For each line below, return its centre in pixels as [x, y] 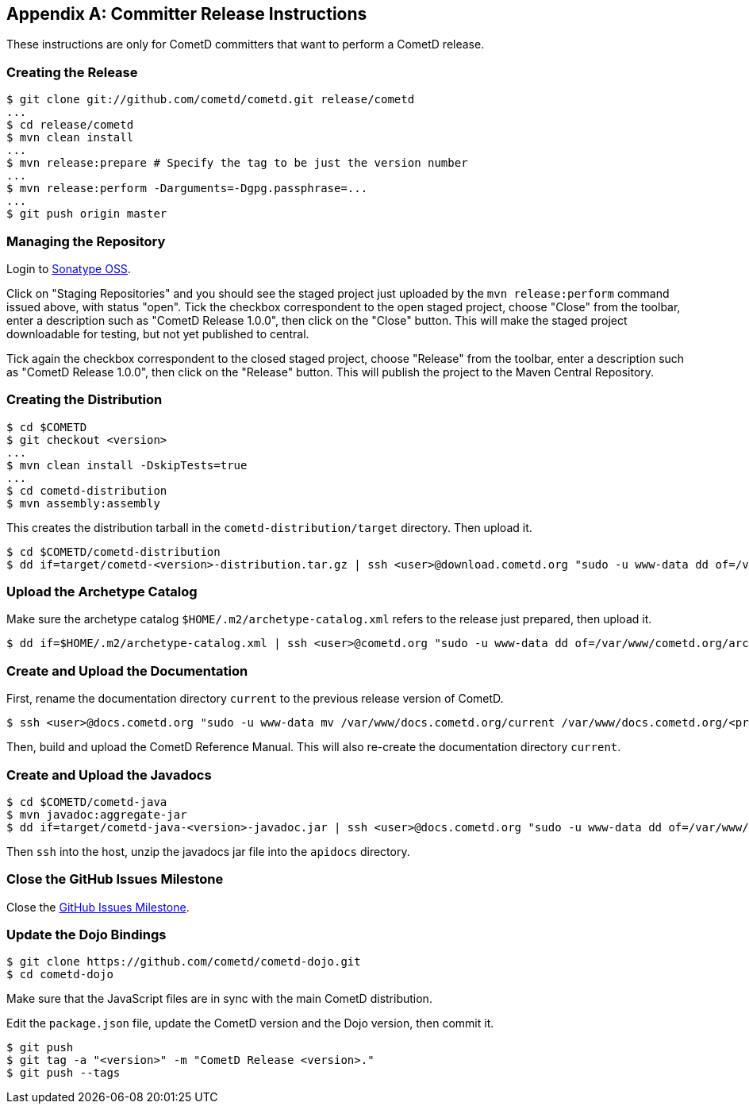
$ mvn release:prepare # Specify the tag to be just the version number [237, 163]
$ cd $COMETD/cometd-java [87, 802]
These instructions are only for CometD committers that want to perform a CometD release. [246, 44]
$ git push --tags [63, 1073]
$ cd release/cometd [70, 125]
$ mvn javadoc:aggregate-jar [97, 814]
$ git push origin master [87, 214]
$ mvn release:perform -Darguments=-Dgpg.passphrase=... [187, 189]
